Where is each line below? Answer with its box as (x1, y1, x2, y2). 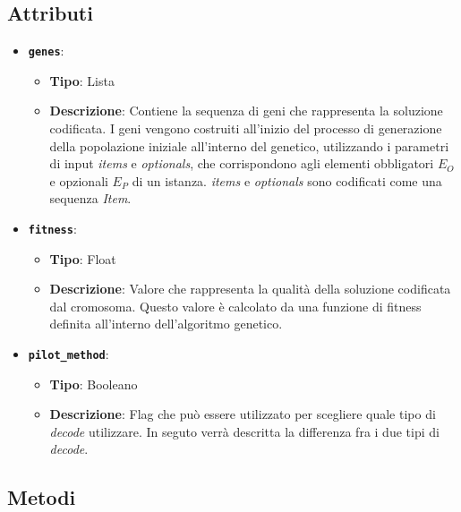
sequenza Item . (49, 189, 132, 208)
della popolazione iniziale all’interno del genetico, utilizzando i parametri (49, 136, 449, 155)
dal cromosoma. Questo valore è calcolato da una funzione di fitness (49, 296, 422, 315)
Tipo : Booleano (49, 374, 138, 393)
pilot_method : (28, 345, 109, 363)
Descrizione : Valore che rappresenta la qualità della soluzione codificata (49, 279, 451, 298)
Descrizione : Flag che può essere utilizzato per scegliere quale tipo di (49, 405, 436, 423)
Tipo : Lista (49, 71, 115, 90)
